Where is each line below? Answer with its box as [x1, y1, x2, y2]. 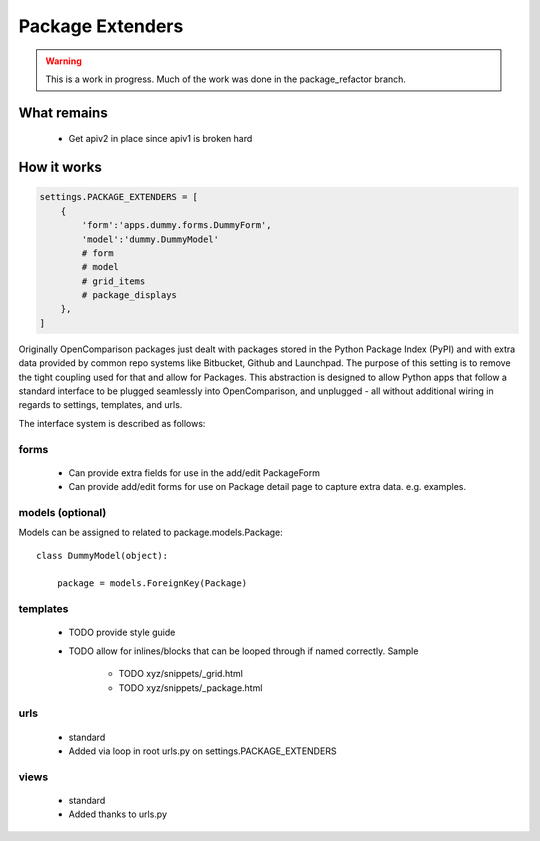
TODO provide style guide [68, 626, 176, 639]
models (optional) [18, 505, 107, 519]
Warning [45, 55, 82, 67]
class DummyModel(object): [36, 550, 169, 561]
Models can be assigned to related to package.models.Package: [18, 526, 284, 539]
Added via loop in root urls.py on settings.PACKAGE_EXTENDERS [68, 745, 337, 757]
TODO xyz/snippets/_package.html [118, 681, 263, 694]
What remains [18, 104, 109, 121]
